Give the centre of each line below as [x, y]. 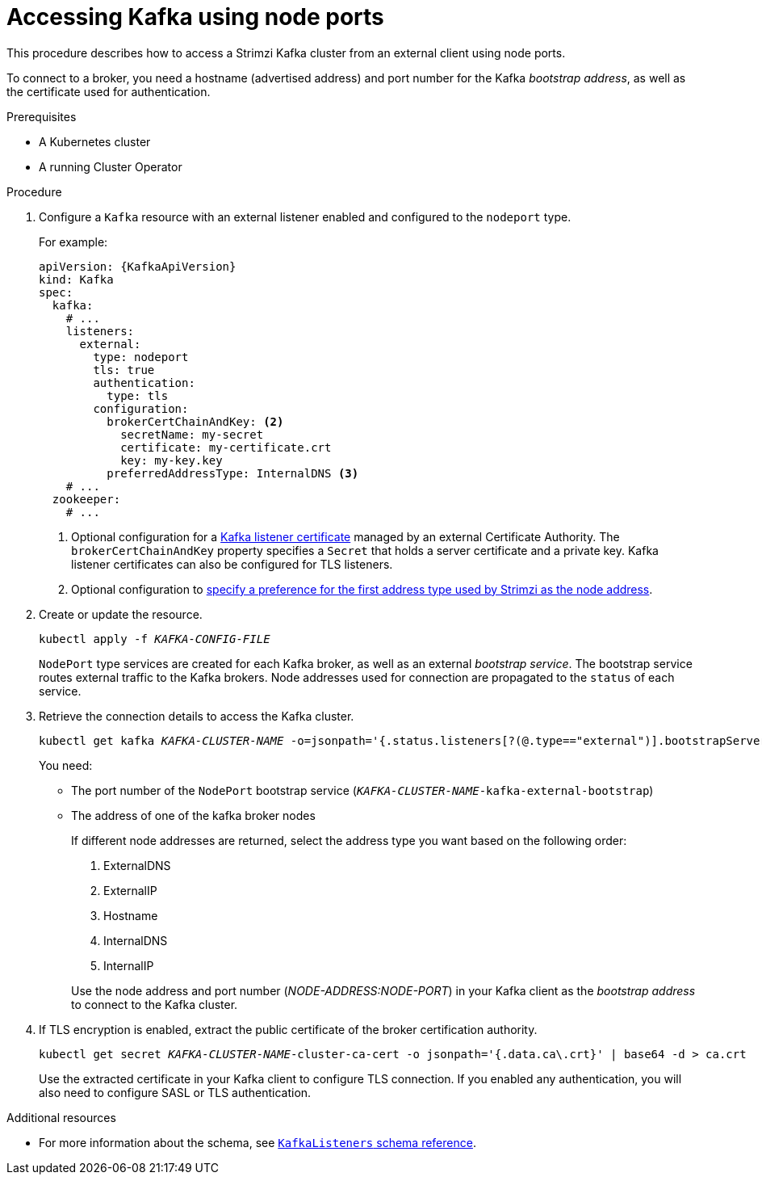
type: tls [138, 395]
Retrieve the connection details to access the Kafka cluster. [197, 716]
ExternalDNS [137, 865]
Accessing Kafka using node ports [195, 17]
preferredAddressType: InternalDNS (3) [233, 473]
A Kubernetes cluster [95, 141]
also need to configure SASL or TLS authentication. [175, 1092]
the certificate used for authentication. [109, 91]
